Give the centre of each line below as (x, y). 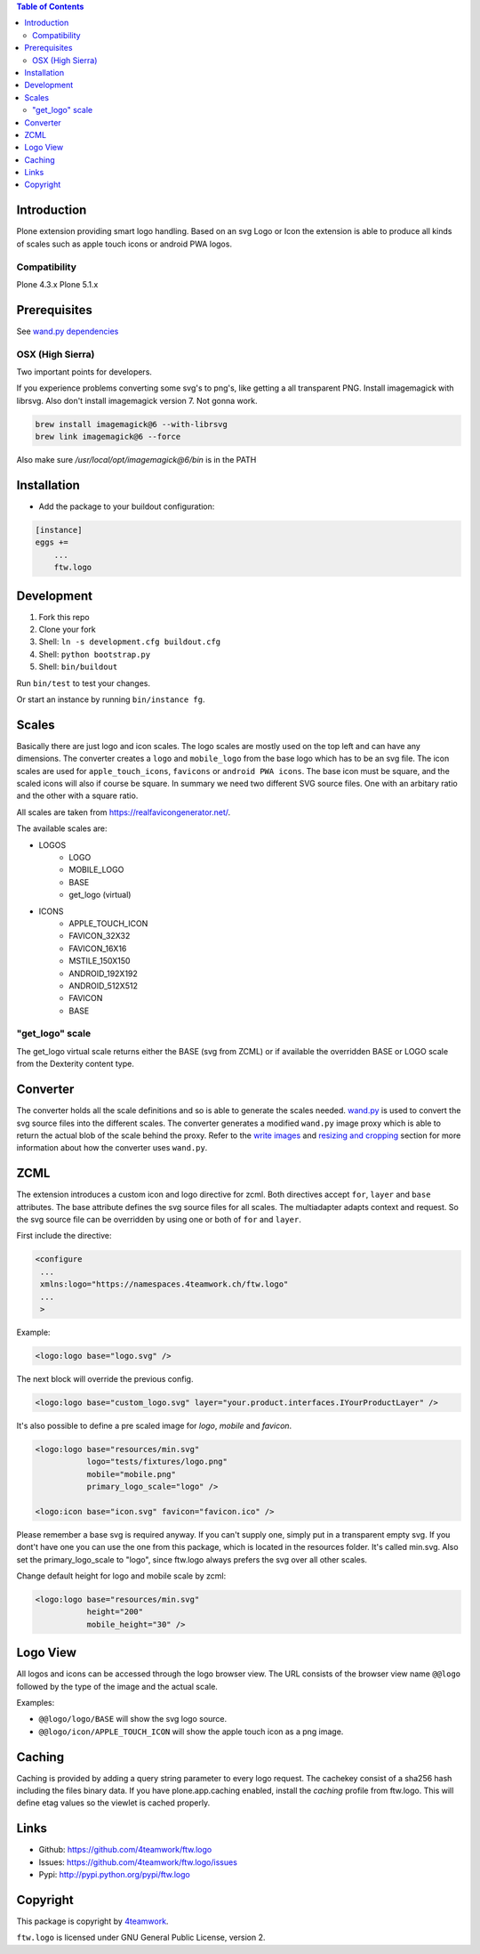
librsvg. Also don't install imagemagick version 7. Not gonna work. (137, 400)
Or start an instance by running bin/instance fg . (111, 699)
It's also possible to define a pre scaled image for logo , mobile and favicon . (154, 1425)
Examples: (36, 1703)
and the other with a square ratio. (77, 795)
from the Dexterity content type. (76, 1064)
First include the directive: (64, 1236)
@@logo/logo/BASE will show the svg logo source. (133, 1719)
